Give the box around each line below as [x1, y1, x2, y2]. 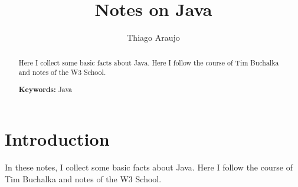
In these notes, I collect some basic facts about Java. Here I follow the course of [5, 161, 293, 173]
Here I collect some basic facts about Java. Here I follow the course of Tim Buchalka [18, 57, 279, 67]
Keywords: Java [18, 84, 73, 94]
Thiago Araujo [127, 31, 180, 44]
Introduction [5, 127, 110, 151]
